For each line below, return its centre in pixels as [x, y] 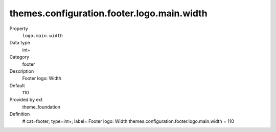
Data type [20, 43]
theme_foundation [41, 107]
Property [19, 29]
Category [19, 57]
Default [17, 85]
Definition [20, 114]
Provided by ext [26, 100]
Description [22, 71]
